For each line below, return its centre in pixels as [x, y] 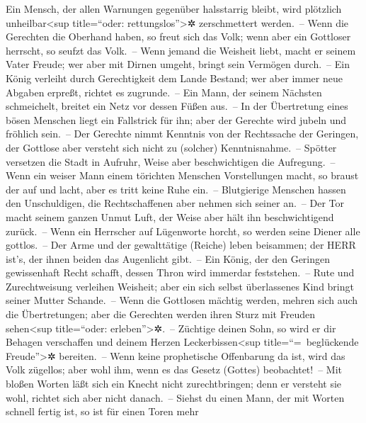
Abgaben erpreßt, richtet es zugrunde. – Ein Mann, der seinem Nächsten [164, 92]
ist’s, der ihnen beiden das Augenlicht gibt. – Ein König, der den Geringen [168, 258]
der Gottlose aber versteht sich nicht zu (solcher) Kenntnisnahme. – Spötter [171, 147]
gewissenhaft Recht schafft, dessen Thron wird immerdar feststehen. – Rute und [180, 272]
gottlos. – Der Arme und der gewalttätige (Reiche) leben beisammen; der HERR [181, 245]
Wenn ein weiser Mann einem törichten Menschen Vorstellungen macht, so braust [182, 175]
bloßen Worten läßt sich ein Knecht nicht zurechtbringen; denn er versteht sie [174, 384]
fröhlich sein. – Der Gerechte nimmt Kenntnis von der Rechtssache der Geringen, [182, 134]
